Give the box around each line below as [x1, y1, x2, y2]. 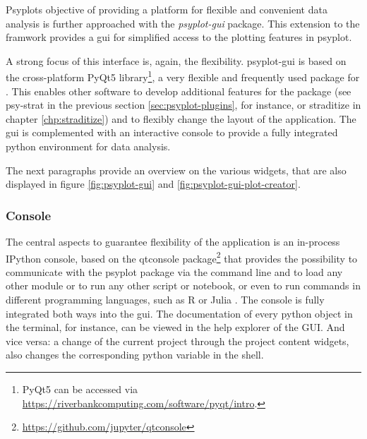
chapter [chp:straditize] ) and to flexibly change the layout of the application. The [6, 111, 356, 126]
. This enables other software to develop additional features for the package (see [6, 83, 351, 98]
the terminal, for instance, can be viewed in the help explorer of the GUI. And [6, 320, 345, 335]
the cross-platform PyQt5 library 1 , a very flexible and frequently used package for [6, 68, 360, 85]
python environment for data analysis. [6, 139, 171, 153]
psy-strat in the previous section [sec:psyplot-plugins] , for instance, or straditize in [6, 97, 361, 112]
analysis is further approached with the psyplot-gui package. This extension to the [6, 16, 360, 30]
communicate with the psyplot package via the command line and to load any [6, 264, 343, 279]
